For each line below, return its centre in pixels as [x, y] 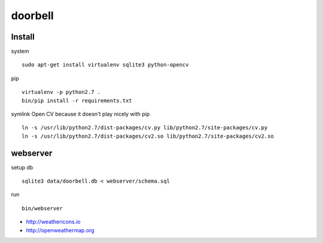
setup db [22, 167]
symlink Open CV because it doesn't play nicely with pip [80, 114]
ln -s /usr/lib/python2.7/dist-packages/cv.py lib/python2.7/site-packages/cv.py [145, 128]
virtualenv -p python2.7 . [61, 92]
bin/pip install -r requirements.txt [77, 101]
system [20, 51]
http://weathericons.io [53, 222]
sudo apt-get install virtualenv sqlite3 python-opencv [105, 65]
